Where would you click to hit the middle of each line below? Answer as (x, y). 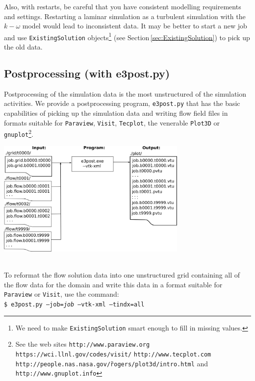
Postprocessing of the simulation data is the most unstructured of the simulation (125, 93)
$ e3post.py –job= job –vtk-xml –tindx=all (74, 305)
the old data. (23, 47)
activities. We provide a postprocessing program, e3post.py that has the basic (122, 103)
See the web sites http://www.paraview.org (83, 344)
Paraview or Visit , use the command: (62, 294)
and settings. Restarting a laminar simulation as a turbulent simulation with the (125, 16)
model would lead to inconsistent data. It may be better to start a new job (135, 26)
